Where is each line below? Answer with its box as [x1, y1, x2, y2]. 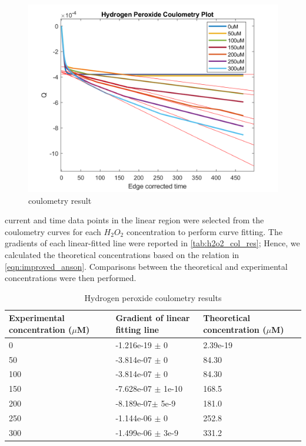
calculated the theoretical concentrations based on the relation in [5, 248, 240, 260]
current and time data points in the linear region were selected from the [5, 214, 264, 226]
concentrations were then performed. [5, 272, 137, 284]
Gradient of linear [115, 312, 190, 324]
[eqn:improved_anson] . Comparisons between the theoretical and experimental [5, 260, 288, 272]
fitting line [115, 323, 159, 335]
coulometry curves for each [5, 225, 101, 237]
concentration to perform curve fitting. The [126, 225, 282, 237]
